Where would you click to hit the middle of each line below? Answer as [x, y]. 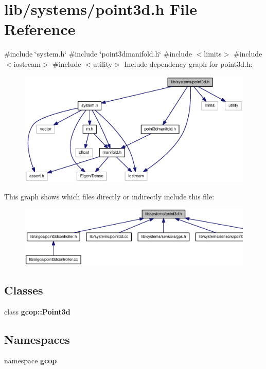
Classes [24, 290]
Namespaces [37, 339]
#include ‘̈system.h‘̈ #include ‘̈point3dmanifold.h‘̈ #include [98, 54]
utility [103, 63]
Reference [40, 29]
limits [213, 54]
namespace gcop [31, 361]
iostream [27, 63]
